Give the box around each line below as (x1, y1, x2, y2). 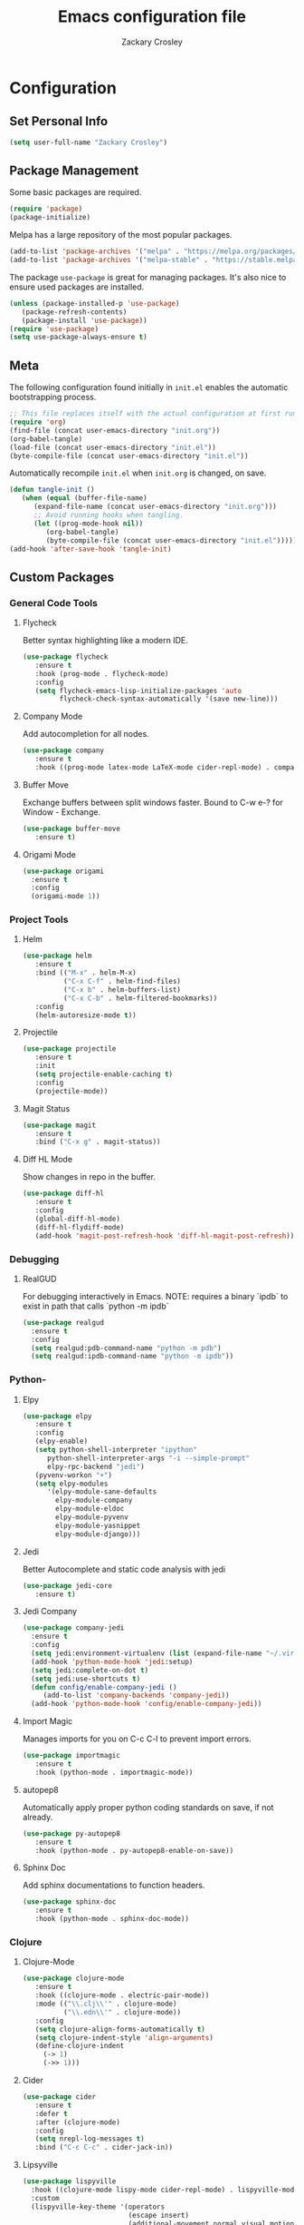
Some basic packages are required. (9, 187, 142, 198)
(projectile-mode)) (34, 1086, 109, 1095)
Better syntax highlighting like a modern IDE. (22, 635, 188, 646)
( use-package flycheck (22, 652, 109, 662)
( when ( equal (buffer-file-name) (21, 494, 147, 503)
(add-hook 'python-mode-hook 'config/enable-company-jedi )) (31, 1700, 262, 1709)
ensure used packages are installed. (9, 281, 145, 292)
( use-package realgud (22, 1318, 104, 1327)
